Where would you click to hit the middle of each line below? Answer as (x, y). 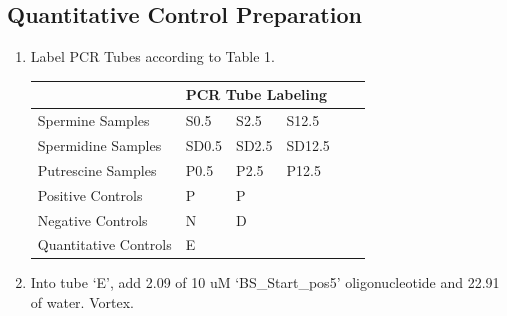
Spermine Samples (93, 120)
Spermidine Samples (99, 144)
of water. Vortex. (82, 302)
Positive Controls (90, 194)
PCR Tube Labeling (256, 94)
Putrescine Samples (97, 169)
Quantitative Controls (104, 244)
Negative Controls (92, 219)
